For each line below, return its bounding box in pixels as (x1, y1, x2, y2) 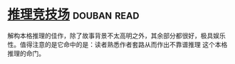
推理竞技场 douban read (7, 6, 140, 23)
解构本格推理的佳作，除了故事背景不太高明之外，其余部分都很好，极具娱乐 (7, 31, 226, 40)
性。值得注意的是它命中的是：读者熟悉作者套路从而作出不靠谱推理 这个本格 (7, 40, 228, 48)
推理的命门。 (7, 49, 45, 58)
